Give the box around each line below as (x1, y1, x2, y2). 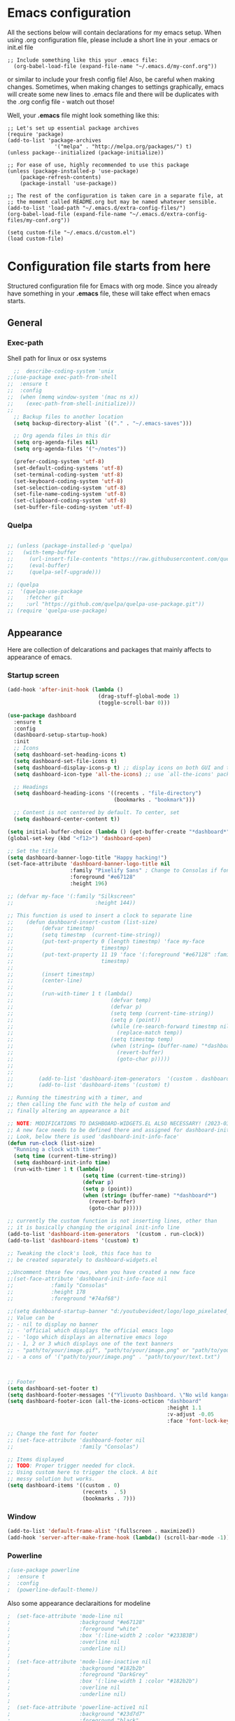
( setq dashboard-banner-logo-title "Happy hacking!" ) (7, 854, 168, 861)
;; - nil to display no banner (7, 1321, 99, 1328)
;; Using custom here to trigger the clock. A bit (7, 1469, 158, 1476)
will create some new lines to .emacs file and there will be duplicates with (7, 90, 219, 98)
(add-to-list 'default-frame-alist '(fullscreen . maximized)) (7, 1528, 196, 1535)
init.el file (7, 43, 34, 51)
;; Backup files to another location (13, 413, 124, 420)
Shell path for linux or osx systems (7, 354, 107, 362)
